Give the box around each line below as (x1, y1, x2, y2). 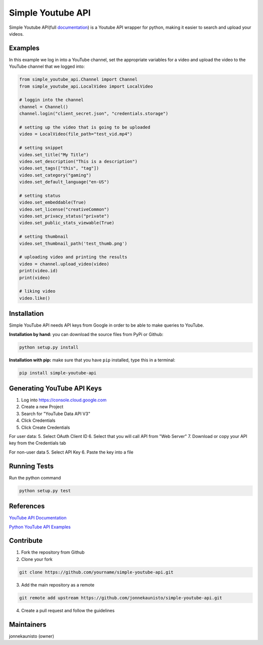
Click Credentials (21, 417, 56, 423)
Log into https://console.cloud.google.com (21, 397, 107, 403)
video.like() (19, 295, 51, 301)
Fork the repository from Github (21, 549, 85, 555)
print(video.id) (19, 268, 58, 273)
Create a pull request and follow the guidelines (21, 607, 115, 613)
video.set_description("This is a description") (19, 159, 138, 164)
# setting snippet (19, 145, 63, 151)
